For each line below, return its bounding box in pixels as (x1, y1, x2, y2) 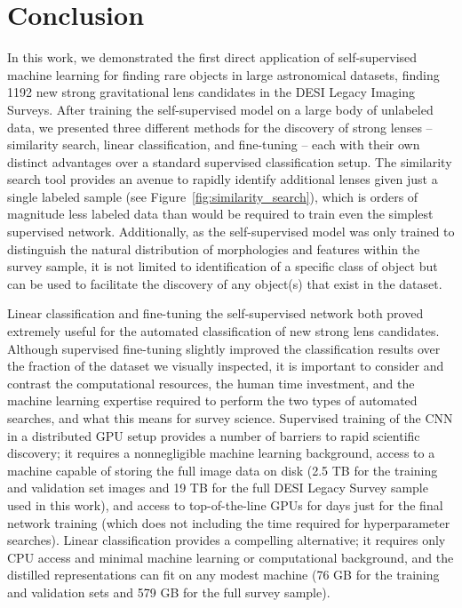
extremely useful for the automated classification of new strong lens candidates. (7, 322, 440, 340)
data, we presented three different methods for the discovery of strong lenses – (7, 117, 433, 136)
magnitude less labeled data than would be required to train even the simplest (7, 204, 434, 223)
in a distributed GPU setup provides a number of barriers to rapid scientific (7, 426, 420, 444)
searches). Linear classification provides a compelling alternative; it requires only (7, 531, 446, 549)
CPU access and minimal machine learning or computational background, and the (7, 548, 454, 566)
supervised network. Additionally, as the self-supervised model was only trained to (7, 222, 455, 241)
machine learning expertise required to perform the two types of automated (7, 391, 418, 410)
